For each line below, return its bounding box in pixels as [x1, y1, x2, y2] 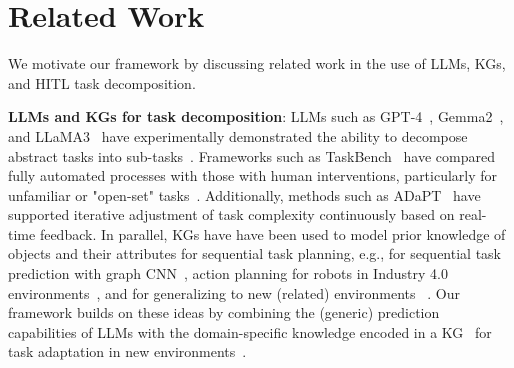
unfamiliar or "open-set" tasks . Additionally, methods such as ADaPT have [8, 184, 481, 205]
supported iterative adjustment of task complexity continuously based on [8, 204, 455, 225]
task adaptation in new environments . [8, 341, 247, 362]
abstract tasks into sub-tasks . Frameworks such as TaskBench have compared [8, 145, 495, 166]
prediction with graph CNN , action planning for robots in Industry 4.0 [8, 263, 448, 284]
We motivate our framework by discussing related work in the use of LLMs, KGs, [8, 53, 506, 74]
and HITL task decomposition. [8, 72, 196, 93]
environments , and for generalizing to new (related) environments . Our [8, 282, 460, 303]
